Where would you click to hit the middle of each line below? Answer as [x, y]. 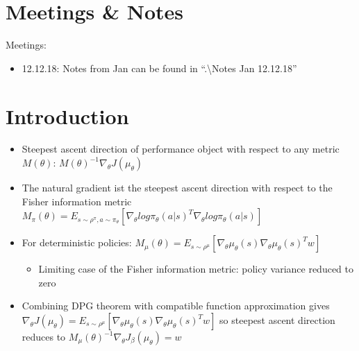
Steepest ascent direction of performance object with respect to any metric [181, 149]
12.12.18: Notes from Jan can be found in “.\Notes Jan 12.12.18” [159, 68]
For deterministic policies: [77, 242]
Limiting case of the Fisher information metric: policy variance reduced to [196, 269]
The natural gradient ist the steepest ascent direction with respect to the [177, 188]
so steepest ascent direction [277, 320]
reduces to [44, 336]
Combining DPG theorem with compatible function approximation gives [176, 306]
